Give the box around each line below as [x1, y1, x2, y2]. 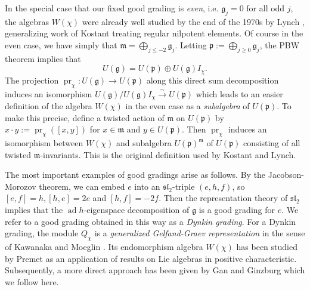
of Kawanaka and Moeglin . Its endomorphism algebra [5, 240, 203, 253]
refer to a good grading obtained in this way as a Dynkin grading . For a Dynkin [5, 215, 296, 227]
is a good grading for [199, 203, 275, 216]
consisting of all [243, 137, 300, 149]
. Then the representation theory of [159, 192, 288, 204]
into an [134, 180, 160, 192]
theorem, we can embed [39, 180, 125, 192]
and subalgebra [116, 137, 172, 149]
